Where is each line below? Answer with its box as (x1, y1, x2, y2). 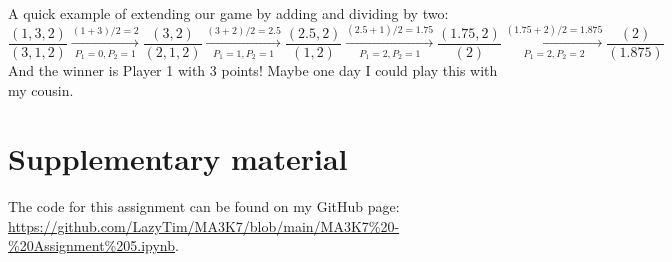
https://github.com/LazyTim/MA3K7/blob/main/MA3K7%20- (8, 215, 400, 236)
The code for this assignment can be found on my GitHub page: (8, 196, 400, 217)
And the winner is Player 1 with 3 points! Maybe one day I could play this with (8, 59, 498, 80)
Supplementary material (8, 138, 348, 179)
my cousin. (8, 79, 74, 100)
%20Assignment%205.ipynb (8, 235, 175, 256)
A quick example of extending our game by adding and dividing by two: (8, 3, 449, 23)
